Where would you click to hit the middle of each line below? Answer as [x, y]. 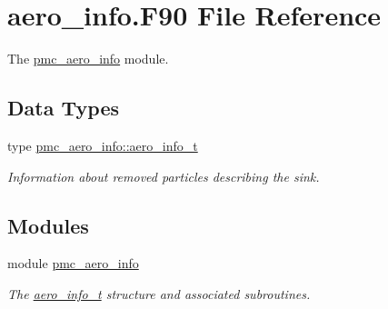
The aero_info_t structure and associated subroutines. [159, 293]
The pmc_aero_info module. [88, 59]
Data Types [63, 108]
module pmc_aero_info [73, 263]
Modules [48, 225]
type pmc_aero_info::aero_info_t [103, 145]
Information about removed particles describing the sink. [164, 176]
